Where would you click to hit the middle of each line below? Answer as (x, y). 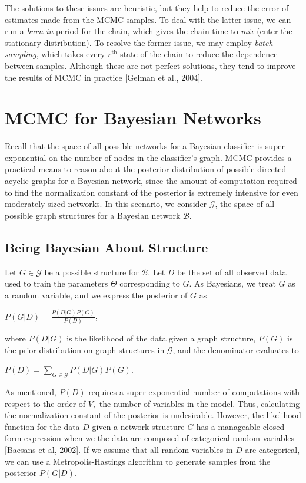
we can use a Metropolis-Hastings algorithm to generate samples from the (138, 461)
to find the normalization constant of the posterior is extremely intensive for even (152, 192)
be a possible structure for (92, 272)
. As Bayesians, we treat (232, 283)
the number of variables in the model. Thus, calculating (199, 403)
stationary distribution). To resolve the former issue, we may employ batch (139, 42)
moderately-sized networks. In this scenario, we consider (106, 204)
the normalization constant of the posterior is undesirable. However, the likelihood (153, 415)
